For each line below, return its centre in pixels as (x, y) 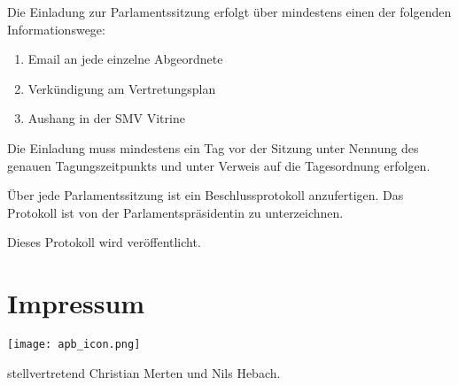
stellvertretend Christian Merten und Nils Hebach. (144, 372)
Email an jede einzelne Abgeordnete (125, 59)
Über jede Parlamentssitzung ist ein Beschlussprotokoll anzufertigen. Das (206, 195)
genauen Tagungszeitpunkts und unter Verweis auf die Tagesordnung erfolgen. (219, 165)
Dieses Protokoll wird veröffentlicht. (104, 242)
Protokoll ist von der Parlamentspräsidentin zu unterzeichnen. (175, 212)
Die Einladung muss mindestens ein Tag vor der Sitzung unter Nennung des (213, 147)
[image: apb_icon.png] (74, 345)
